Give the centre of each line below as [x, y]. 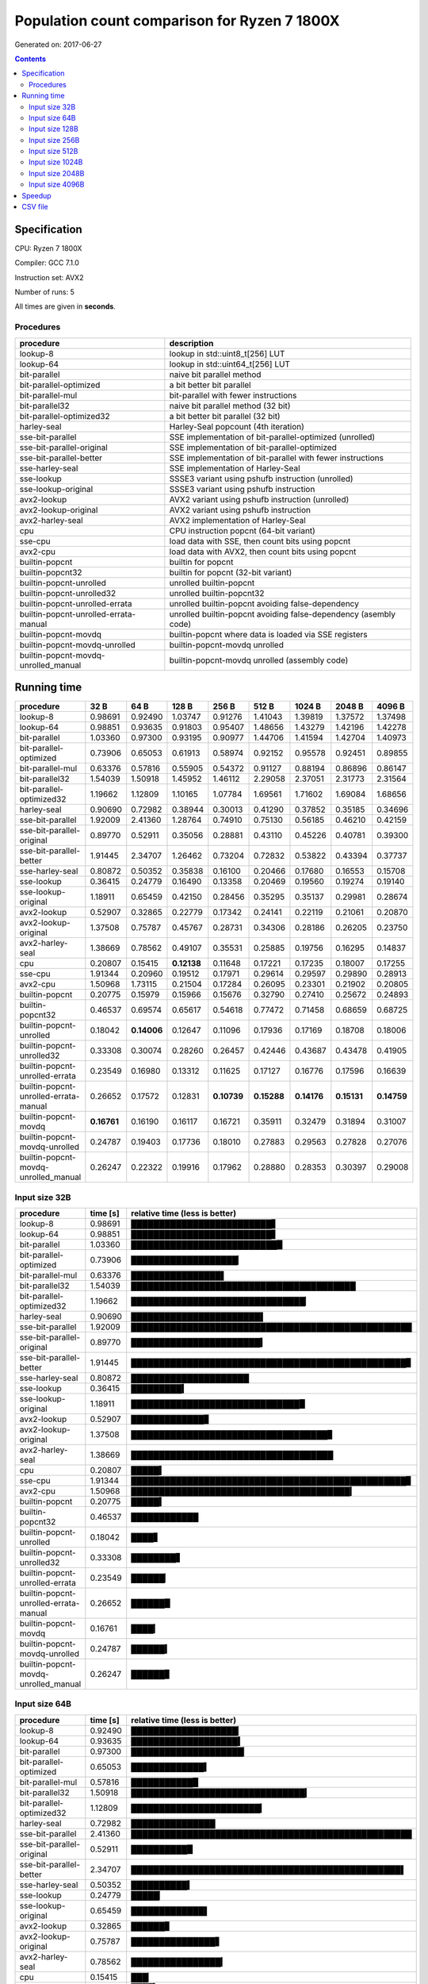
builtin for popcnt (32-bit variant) [231, 572]
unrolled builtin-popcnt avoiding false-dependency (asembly [283, 613]
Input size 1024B [56, 162]
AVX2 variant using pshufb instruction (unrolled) [259, 499]
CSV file [35, 207]
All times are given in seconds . [65, 306]
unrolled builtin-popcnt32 [217, 593]
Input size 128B [53, 129]
